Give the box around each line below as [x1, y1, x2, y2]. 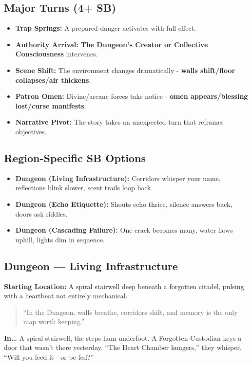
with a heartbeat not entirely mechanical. [4, 291, 128, 301]
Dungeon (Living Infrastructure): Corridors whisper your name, [15, 173, 221, 183]
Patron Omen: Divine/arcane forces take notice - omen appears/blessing [15, 91, 248, 101]
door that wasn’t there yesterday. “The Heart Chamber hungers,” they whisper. [4, 342, 242, 352]
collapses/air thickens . [15, 74, 91, 85]
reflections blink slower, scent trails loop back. [15, 182, 153, 193]
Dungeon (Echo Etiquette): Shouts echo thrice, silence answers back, [15, 199, 233, 209]
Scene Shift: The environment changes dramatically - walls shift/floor [15, 65, 235, 75]
